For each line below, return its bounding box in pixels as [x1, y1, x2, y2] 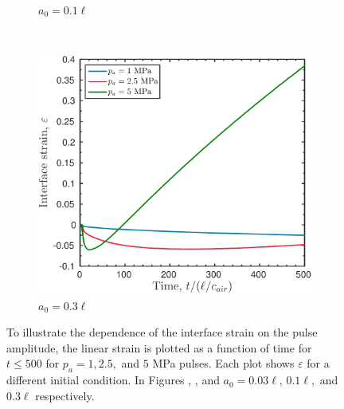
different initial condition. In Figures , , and [6, 372, 220, 388]
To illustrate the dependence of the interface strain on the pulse [6, 324, 318, 340]
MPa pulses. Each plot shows [152, 355, 295, 372]
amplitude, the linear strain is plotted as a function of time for [6, 339, 312, 356]
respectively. [35, 387, 95, 403]
